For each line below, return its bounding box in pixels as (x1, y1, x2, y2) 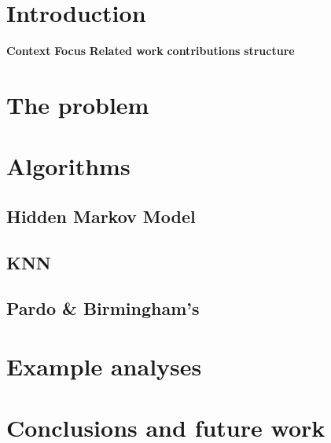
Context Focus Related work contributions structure (6, 42, 295, 59)
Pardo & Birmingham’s (6, 296, 200, 320)
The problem (6, 88, 149, 120)
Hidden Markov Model (6, 203, 196, 228)
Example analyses (6, 350, 202, 382)
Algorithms (6, 150, 131, 182)
